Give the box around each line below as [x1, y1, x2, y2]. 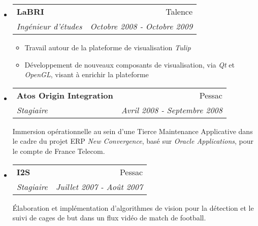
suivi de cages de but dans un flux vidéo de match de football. [12, 212, 206, 223]
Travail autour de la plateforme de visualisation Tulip [24, 42, 191, 52]
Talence [166, 6, 193, 17]
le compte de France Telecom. [12, 145, 105, 156]
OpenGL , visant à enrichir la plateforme [24, 69, 149, 80]
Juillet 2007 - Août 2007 [55, 180, 143, 192]
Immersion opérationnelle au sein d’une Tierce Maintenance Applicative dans [12, 125, 253, 136]
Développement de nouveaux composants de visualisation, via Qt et [24, 59, 235, 70]
